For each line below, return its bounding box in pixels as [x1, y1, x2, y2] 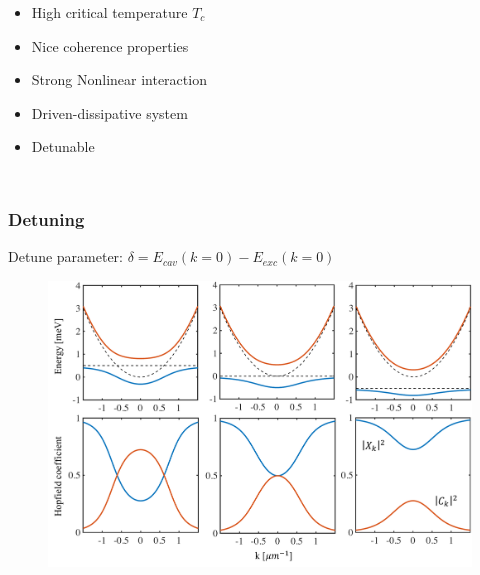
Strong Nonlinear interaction [31, 69, 207, 90]
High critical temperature [31, 2, 188, 22]
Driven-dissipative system [31, 102, 188, 123]
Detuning [8, 206, 85, 231]
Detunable [31, 136, 95, 157]
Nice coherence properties [31, 35, 189, 56]
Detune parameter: [8, 246, 123, 267]
